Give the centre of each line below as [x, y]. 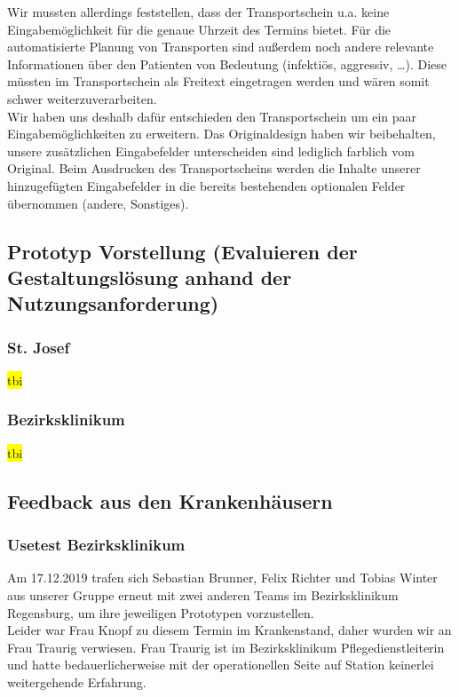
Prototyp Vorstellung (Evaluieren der [182, 251]
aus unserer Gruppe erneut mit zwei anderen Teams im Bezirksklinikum [203, 594]
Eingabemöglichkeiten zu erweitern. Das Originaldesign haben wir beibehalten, [222, 134]
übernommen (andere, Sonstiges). [98, 203]
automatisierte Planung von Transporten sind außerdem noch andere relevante [221, 47]
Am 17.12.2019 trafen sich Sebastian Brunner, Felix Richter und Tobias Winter [222, 578]
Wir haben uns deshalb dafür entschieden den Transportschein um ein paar [212, 116]
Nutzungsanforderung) [113, 303]
